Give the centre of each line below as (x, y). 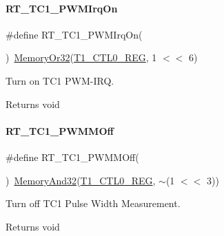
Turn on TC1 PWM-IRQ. (60, 80)
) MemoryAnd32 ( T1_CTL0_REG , (81, 180)
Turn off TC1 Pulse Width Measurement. (93, 203)
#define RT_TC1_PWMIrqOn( (74, 34)
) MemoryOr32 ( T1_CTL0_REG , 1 (81, 57)
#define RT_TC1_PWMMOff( (72, 157)
